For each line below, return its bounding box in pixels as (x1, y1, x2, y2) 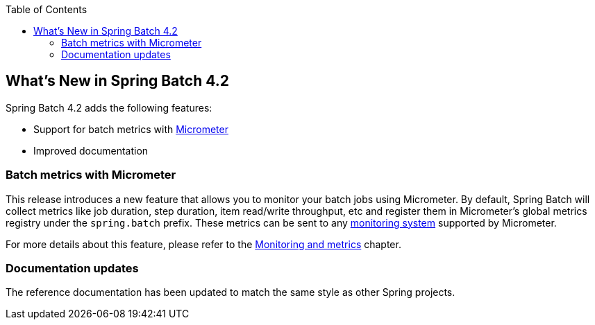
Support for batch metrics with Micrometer (33, 123, 228, 135)
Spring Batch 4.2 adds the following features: (6, 101, 212, 114)
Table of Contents (6, 3, 87, 15)
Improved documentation (33, 144, 149, 157)
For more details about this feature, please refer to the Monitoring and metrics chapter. (6, 238, 401, 250)
